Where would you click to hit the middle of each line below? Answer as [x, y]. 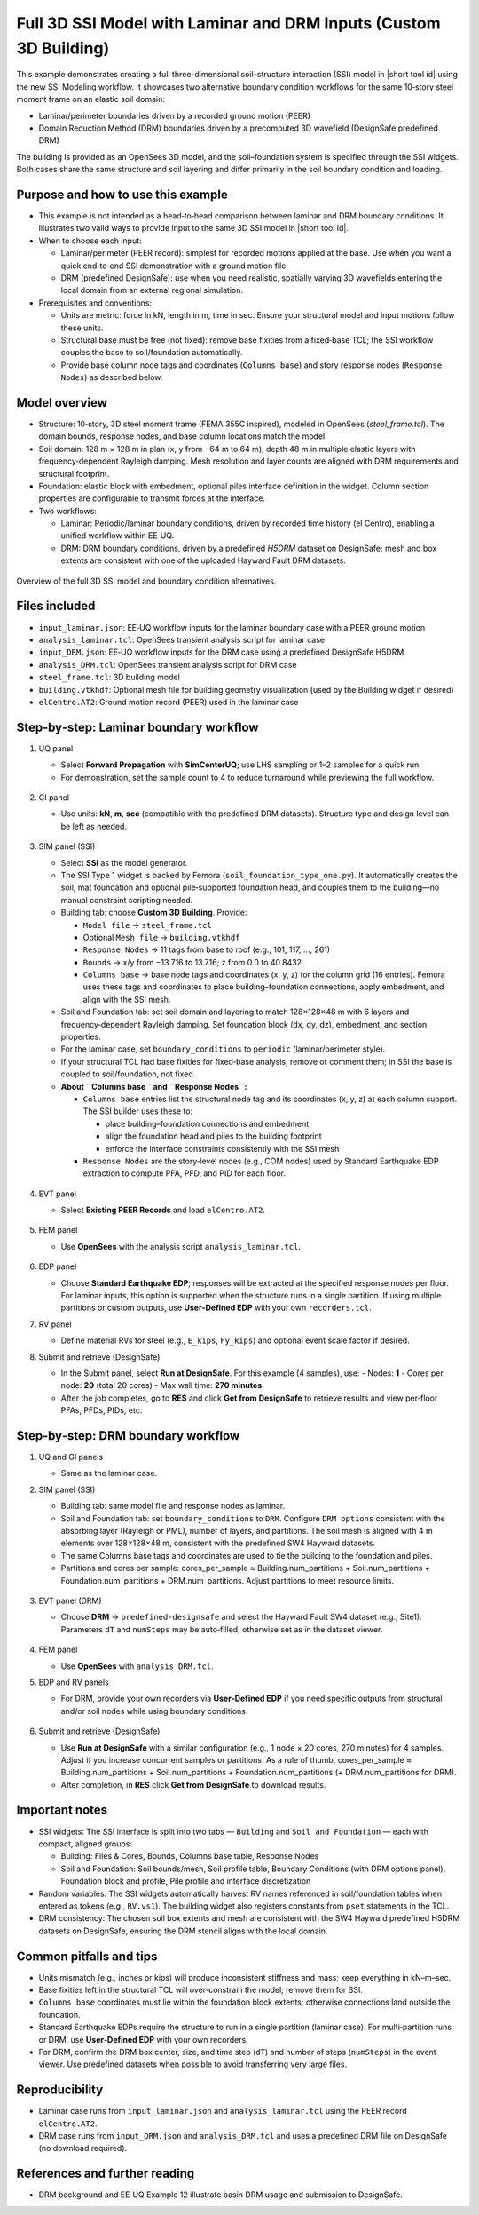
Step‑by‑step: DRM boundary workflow [128, 1436]
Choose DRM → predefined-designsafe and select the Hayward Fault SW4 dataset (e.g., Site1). [241, 1617]
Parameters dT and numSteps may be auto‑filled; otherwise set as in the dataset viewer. [222, 1629]
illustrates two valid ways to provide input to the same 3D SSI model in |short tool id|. [194, 228]
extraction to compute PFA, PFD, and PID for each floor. [185, 1173]
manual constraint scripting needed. [127, 900]
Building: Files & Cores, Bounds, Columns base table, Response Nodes [190, 1856]
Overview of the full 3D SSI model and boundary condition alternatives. [146, 581]
